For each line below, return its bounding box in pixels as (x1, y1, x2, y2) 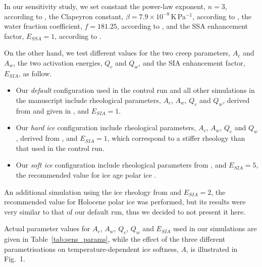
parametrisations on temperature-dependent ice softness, (4, 243, 179, 254)
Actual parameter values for (4, 223, 90, 234)
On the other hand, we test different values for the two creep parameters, (4, 47, 231, 58)
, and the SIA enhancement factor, (138, 57, 245, 68)
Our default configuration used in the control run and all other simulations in (16, 85, 255, 95)
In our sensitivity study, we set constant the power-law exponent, (4, 1, 206, 11)
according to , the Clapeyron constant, (4, 11, 124, 21)
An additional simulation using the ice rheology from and (4, 186, 182, 197)
